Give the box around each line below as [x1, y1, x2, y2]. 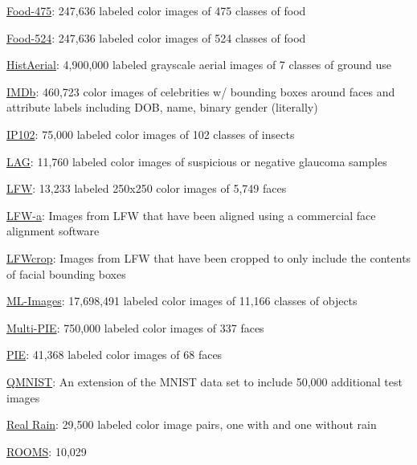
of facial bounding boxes [6, 265, 126, 282]
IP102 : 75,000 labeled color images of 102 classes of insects [6, 125, 295, 142]
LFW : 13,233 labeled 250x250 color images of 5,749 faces [6, 180, 287, 197]
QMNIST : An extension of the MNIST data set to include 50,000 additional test [6, 373, 403, 390]
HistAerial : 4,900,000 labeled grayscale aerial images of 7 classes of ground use [6, 56, 391, 73]
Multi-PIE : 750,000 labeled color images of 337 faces [6, 319, 264, 336]
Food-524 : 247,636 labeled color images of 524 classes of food [6, 29, 306, 46]
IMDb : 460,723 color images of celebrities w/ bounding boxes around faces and [6, 83, 395, 100]
